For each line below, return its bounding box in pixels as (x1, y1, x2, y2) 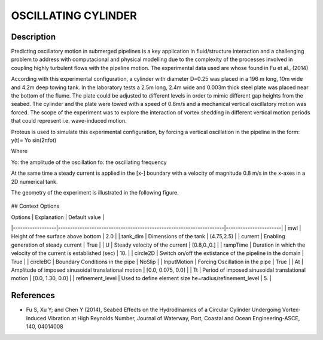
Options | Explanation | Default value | (11, 213, 105, 221)
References (11, 290, 55, 300)
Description (11, 32, 56, 42)
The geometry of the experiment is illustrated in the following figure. (11, 189, 179, 196)
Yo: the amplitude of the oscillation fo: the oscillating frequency (11, 159, 167, 166)
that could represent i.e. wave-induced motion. (11, 117, 127, 125)
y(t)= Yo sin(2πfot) (11, 136, 57, 144)
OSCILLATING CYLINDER (11, 9, 137, 22)
